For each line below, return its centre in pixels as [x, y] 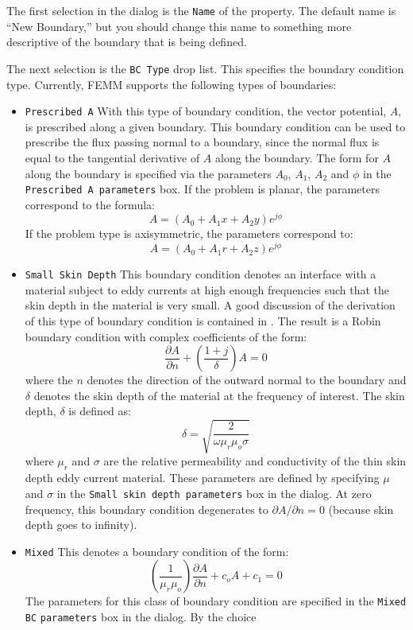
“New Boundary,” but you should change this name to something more [179, 26]
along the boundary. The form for [297, 157]
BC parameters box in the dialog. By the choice [141, 617]
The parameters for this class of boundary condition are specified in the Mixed [216, 601]
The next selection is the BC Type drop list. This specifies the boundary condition [205, 68]
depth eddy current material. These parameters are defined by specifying [202, 478]
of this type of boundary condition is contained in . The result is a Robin [203, 320]
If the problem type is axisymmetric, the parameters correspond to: [189, 233]
